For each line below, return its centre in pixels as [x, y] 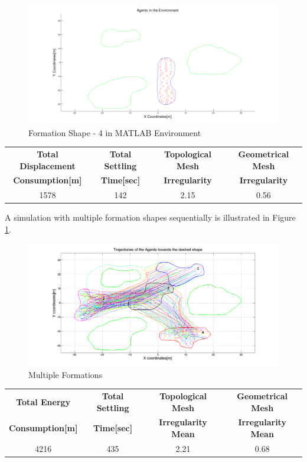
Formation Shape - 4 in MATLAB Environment [115, 132]
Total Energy [43, 401]
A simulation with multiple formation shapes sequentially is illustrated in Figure [150, 217]
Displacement [48, 165]
